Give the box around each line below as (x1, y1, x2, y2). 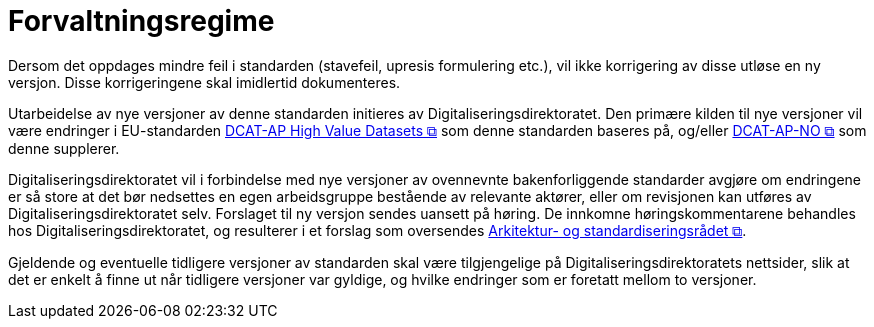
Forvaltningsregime (8, 4, 275, 38)
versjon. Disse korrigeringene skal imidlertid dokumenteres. (8, 73, 401, 91)
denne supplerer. (8, 139, 120, 157)
